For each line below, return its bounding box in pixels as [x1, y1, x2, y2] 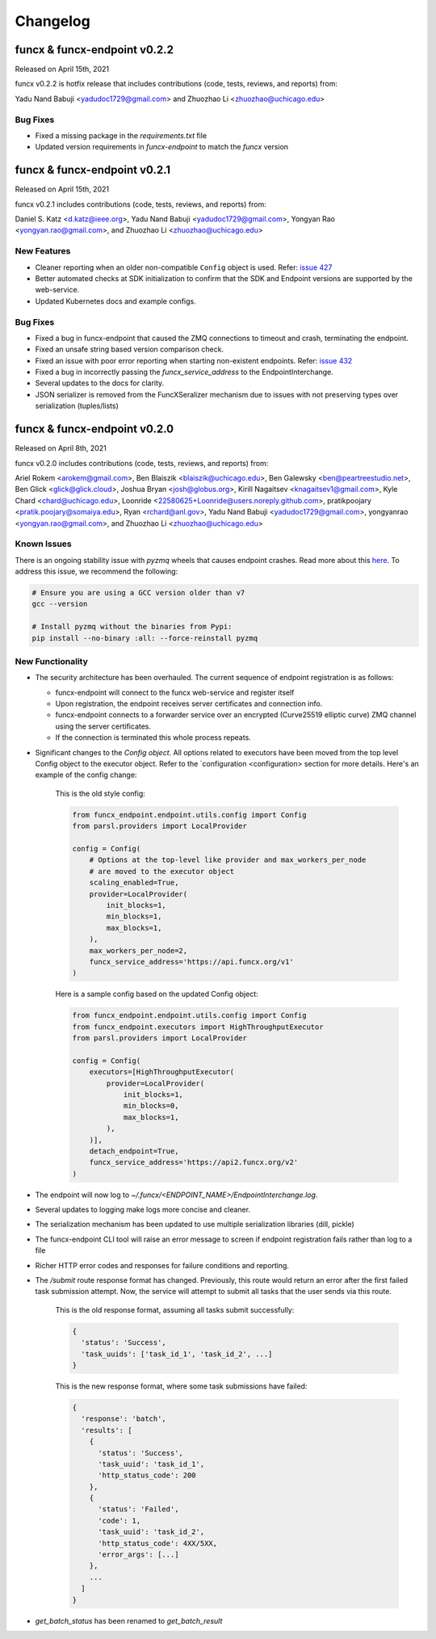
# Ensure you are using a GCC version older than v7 [31, 588, 245, 598]
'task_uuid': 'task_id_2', [98, 1528, 205, 1536]
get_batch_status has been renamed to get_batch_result [35, 1616, 223, 1625]
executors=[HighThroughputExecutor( [89, 1067, 234, 1077]
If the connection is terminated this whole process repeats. [55, 733, 252, 742]
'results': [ [81, 1426, 132, 1435]
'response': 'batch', [81, 1414, 167, 1423]
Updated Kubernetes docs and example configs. [35, 296, 197, 306]
